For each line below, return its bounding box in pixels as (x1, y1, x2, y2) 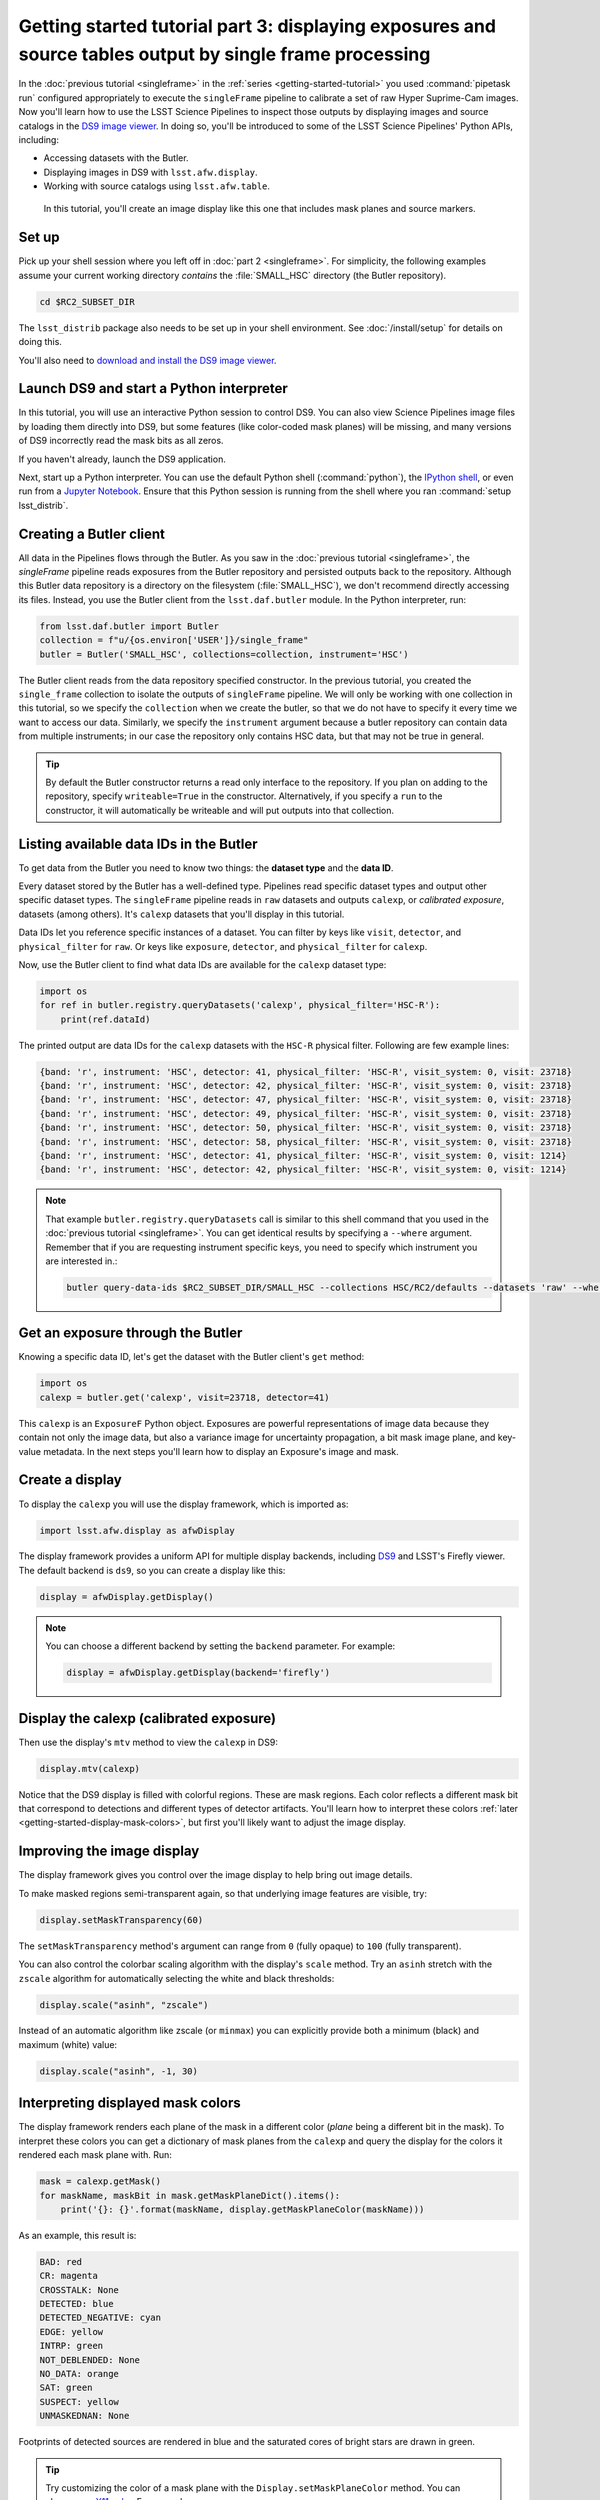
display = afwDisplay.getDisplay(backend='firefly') (66, 1667, 331, 1679)
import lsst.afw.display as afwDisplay (39, 1525, 235, 1536)
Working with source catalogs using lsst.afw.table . (43, 180, 270, 192)
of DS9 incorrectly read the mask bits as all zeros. (18, 435, 224, 447)
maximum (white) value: (18, 2038, 118, 2050)
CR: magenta (39, 2270, 99, 2282)
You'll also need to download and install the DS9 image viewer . (18, 354, 277, 366)
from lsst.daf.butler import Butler (39, 620, 220, 632)
